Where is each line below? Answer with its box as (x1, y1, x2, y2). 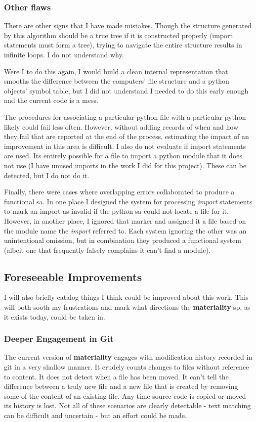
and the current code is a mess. (4, 95, 98, 105)
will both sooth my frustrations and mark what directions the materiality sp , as (4, 302, 251, 312)
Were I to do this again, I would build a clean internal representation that (4, 66, 228, 76)
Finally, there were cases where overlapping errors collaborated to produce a (4, 187, 235, 197)
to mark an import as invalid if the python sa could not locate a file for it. (4, 206, 229, 216)
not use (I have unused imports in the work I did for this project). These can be (4, 160, 247, 170)
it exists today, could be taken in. (4, 311, 105, 322)
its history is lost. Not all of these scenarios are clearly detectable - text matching (4, 400, 251, 411)
